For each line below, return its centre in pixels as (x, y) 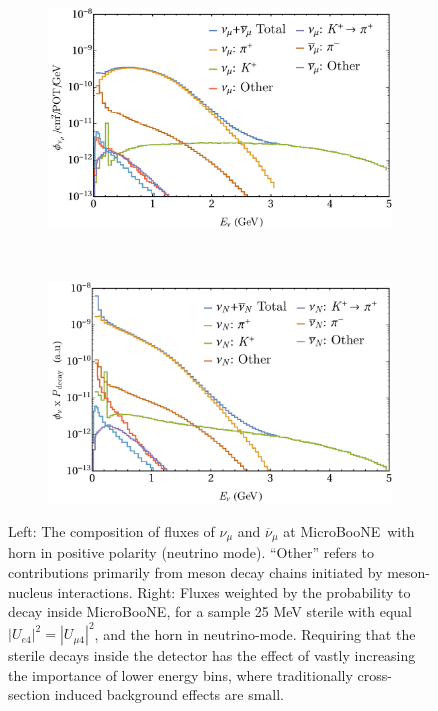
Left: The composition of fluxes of (111, 530)
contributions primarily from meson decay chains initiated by (195, 571)
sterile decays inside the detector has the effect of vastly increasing (212, 655)
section (29, 694)
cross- (374, 674)
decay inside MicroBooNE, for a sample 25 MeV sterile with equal (210, 611)
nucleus (30, 591)
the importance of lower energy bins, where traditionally (180, 674)
